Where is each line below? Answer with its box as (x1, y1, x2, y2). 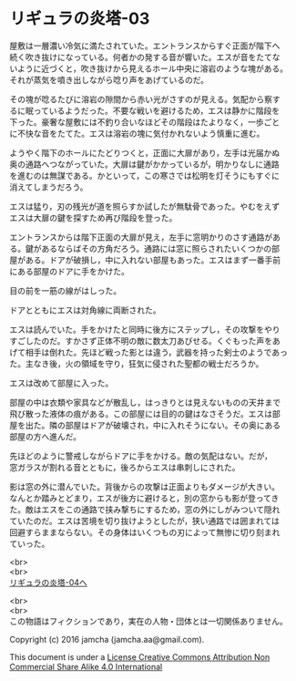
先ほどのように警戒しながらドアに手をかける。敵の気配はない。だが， (9, 450, 273, 461)
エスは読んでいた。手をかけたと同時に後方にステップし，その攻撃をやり (9, 324, 281, 335)
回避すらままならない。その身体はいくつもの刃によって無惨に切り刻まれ (9, 526, 281, 538)
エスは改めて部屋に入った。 (9, 377, 114, 388)
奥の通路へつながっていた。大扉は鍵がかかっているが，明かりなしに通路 (9, 159, 280, 170)
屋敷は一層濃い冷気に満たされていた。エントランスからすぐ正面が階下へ (9, 40, 281, 51)
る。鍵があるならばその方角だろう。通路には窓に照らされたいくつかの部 (9, 242, 281, 253)
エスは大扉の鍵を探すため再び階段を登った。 (9, 212, 178, 223)
